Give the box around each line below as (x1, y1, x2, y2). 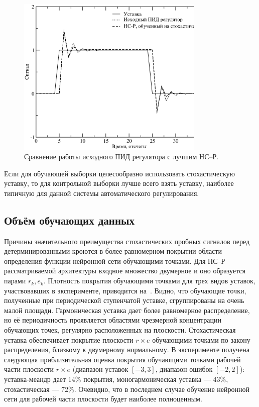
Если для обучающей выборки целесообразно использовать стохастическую (4, 168, 235, 178)
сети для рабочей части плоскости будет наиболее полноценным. (4, 393, 202, 404)
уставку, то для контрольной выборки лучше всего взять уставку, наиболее (4, 178, 234, 188)
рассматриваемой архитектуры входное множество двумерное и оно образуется (4, 265, 245, 276)
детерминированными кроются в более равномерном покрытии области (4, 246, 222, 256)
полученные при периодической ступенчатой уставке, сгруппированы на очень (4, 295, 244, 306)
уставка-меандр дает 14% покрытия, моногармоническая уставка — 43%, (4, 373, 228, 384)
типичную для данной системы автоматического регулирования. (4, 187, 199, 198)
